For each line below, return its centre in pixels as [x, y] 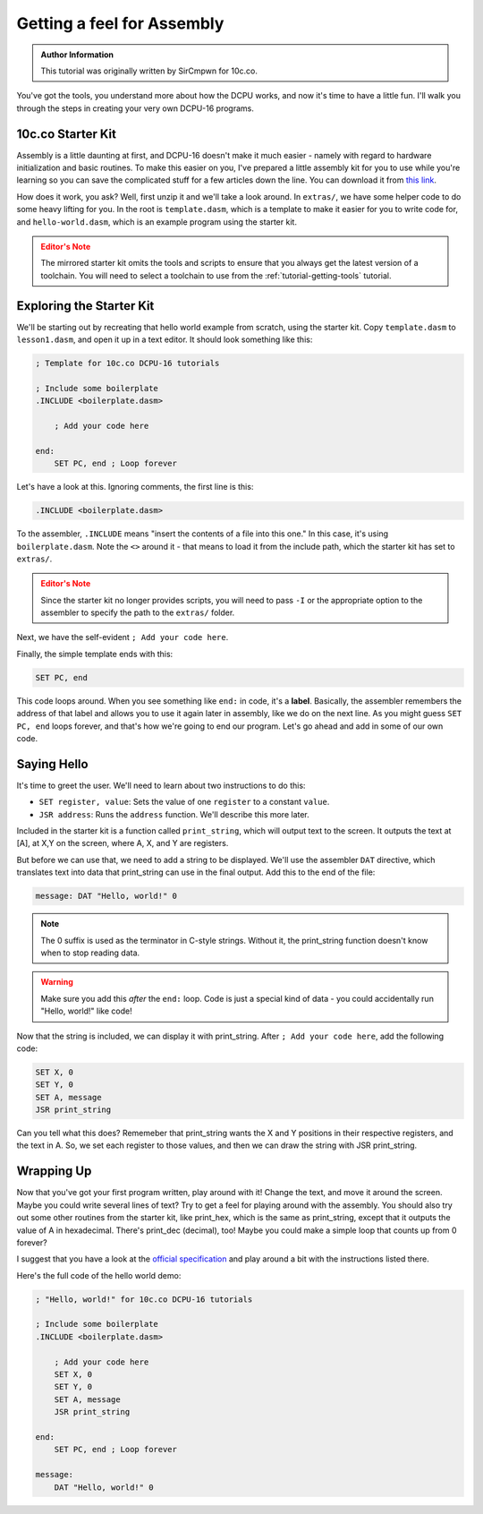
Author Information [77, 55]
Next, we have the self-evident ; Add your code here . [123, 637]
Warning [57, 982]
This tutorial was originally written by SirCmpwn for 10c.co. [149, 71]
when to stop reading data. [90, 953]
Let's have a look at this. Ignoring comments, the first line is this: [135, 487]
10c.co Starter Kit [66, 134]
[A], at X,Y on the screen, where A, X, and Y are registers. [123, 843]
